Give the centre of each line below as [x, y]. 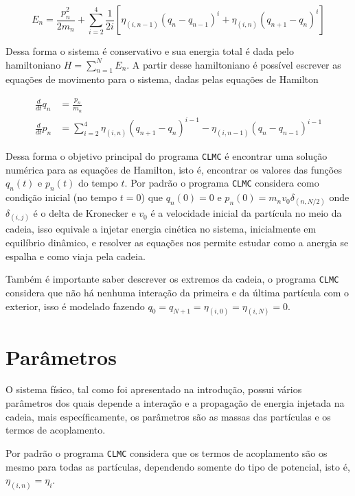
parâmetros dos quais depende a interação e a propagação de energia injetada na [175, 403]
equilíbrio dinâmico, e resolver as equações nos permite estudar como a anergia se [177, 243]
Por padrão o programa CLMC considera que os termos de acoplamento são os [167, 452]
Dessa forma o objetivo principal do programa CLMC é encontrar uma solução [167, 156]
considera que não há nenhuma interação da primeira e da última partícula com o [177, 292]
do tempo [98, 183]
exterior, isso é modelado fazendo [75, 306]
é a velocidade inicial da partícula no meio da [246, 213]
